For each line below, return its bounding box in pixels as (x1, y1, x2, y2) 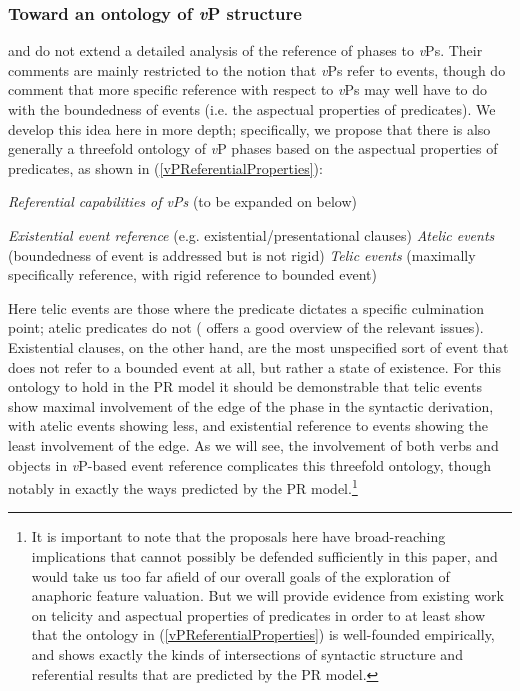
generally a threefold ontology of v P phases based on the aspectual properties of (8, 138, 498, 159)
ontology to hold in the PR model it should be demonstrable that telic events (8, 376, 482, 397)
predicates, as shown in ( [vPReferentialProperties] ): (8, 157, 323, 178)
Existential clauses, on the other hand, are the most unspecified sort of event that (8, 336, 509, 357)
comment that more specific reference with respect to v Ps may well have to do (8, 79, 488, 100)
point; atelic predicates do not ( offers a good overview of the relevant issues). (8, 317, 484, 338)
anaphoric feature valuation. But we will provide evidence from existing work (31, 585, 505, 606)
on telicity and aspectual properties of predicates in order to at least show (31, 604, 486, 625)
